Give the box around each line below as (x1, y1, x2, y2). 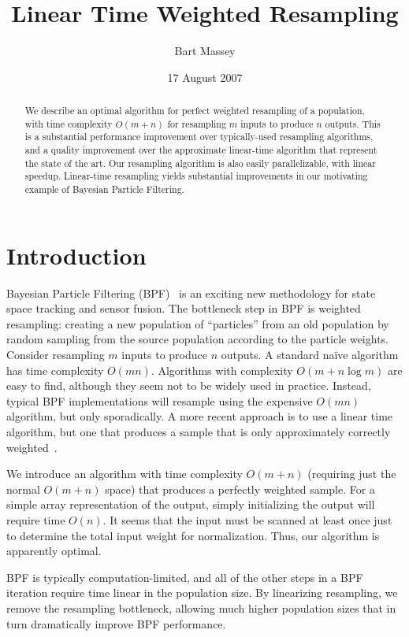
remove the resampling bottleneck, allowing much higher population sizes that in (6, 599, 396, 616)
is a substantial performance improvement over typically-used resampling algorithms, (24, 130, 374, 143)
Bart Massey (174, 43, 236, 59)
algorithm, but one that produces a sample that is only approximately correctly (6, 423, 391, 439)
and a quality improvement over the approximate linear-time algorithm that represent (24, 143, 377, 157)
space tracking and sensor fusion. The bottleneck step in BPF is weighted (6, 300, 361, 317)
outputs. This (325, 117, 381, 130)
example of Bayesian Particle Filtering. (24, 183, 184, 196)
